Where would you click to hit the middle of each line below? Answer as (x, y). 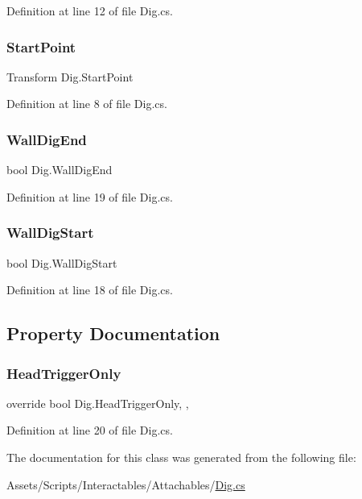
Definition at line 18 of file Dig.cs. (90, 290)
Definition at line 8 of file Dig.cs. (87, 104)
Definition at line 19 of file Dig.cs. (90, 196)
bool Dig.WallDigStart (62, 262)
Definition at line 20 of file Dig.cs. (90, 430)
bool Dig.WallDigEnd (60, 170)
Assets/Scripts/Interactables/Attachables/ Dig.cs (126, 484)
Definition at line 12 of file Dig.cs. (90, 10)
